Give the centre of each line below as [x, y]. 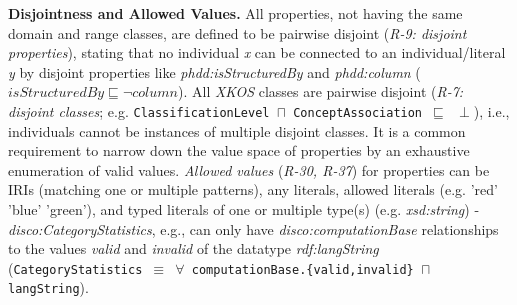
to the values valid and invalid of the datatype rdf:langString [193, 248]
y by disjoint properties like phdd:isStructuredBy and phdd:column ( [214, 71]
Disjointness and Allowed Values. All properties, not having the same [235, 13]
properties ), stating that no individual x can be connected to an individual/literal [257, 52]
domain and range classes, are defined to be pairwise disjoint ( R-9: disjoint [237, 32]
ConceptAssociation [358, 112]
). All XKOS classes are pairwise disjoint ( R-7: [320, 91]
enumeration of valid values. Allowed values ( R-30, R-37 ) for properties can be [249, 169]
